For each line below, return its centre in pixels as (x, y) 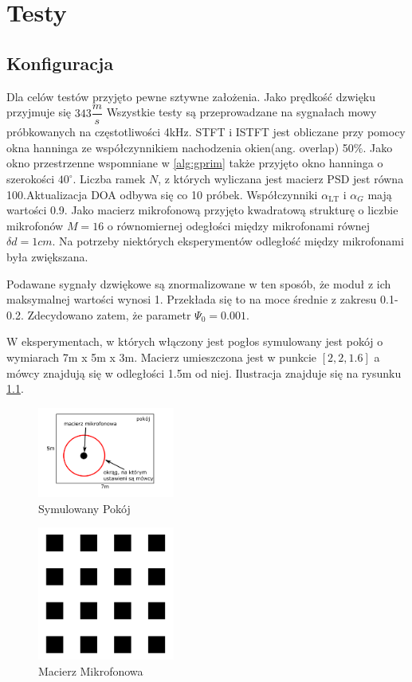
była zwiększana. (47, 256)
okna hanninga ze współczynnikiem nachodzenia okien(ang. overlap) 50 (180, 147)
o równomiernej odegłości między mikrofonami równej (239, 225)
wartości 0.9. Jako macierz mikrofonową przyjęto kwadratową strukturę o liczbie (202, 210)
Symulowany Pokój (84, 508)
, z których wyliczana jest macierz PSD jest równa (281, 179)
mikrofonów (35, 225)
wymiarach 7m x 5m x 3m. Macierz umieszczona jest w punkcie (162, 357)
